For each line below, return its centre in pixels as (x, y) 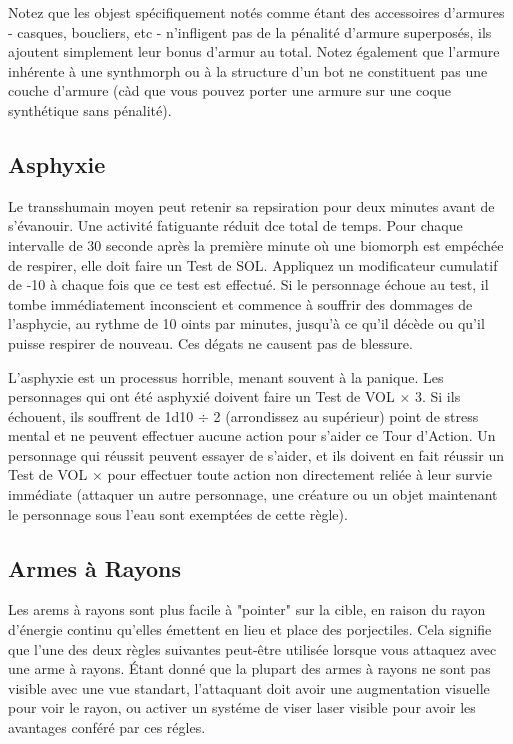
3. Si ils (437, 396)
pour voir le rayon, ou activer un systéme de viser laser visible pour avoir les (242, 707)
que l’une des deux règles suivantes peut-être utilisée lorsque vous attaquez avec (252, 648)
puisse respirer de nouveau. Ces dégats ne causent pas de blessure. (210, 342)
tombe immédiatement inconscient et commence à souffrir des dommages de (240, 303)
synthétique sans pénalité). (90, 109)
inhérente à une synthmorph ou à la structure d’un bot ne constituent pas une (248, 70)
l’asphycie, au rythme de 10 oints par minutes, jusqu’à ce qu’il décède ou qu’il (246, 323)
